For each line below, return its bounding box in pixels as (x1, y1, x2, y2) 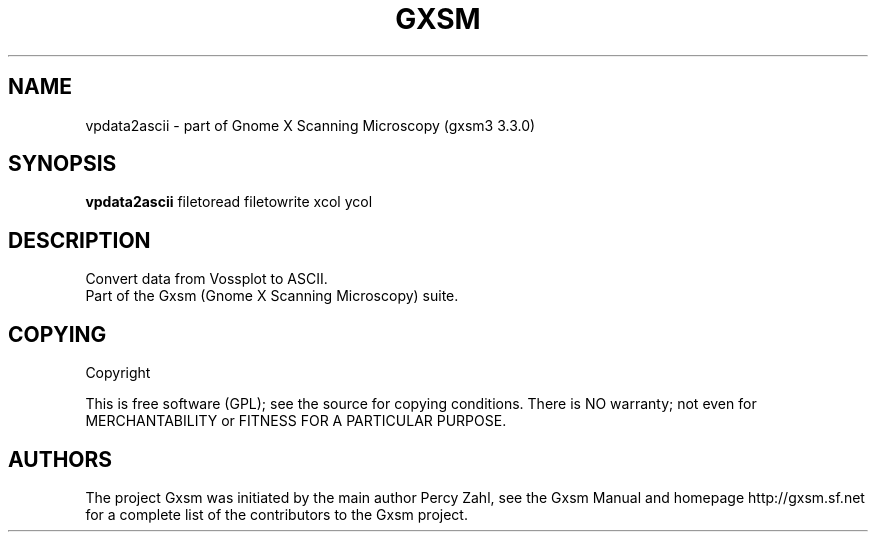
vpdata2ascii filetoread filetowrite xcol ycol (85, 193, 373, 211)
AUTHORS (8, 446, 113, 472)
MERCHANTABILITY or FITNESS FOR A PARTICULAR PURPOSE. (85, 412, 507, 430)
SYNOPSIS (8, 151, 117, 177)
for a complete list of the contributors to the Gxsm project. (85, 505, 468, 523)
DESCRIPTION (8, 227, 151, 253)
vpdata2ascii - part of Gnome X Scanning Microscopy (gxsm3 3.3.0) (85, 116, 536, 134)
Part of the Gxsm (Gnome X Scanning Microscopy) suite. (85, 287, 459, 305)
